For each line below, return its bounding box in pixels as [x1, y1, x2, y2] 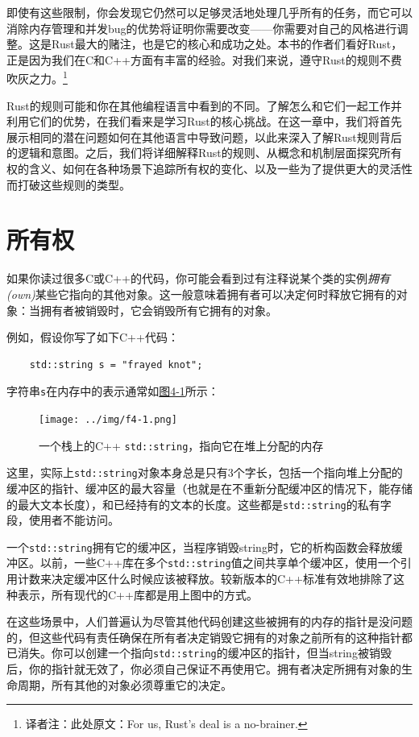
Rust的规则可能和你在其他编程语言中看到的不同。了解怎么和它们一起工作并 [6, 97, 402, 114]
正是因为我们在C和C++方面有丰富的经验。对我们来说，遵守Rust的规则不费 [6, 51, 402, 68]
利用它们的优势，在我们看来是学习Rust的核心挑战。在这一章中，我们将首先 [6, 113, 402, 130]
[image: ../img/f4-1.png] [39, 413, 177, 425]
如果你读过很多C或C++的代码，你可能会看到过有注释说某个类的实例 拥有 [6, 270, 390, 287]
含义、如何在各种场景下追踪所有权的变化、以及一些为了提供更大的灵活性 [28, 160, 413, 176]
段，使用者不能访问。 [6, 511, 119, 528]
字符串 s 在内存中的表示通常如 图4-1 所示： [6, 383, 219, 400]
